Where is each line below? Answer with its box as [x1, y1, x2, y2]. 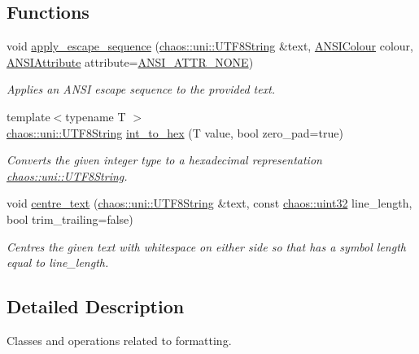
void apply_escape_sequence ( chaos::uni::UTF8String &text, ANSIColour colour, [7, 37, 413, 55]
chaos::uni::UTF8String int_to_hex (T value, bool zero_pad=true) [7, 124, 343, 141]
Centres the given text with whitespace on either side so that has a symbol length [7, 238, 406, 255]
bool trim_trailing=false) [7, 210, 133, 227]
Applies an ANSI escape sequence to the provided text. [7, 81, 276, 98]
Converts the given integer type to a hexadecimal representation [7, 151, 322, 168]
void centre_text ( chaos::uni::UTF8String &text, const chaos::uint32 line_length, [7, 194, 412, 212]
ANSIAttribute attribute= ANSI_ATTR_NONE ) [7, 53, 254, 70]
